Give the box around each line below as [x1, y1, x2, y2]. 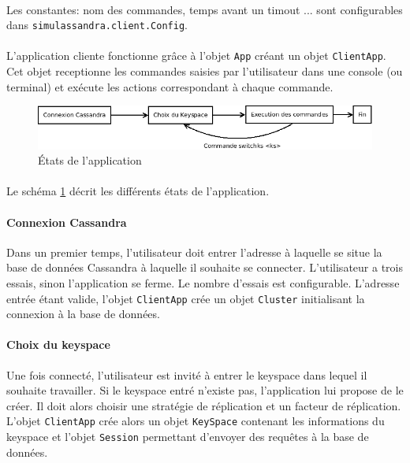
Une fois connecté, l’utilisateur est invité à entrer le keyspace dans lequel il [6, 366, 367, 383]
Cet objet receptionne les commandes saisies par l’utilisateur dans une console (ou [6, 63, 403, 80]
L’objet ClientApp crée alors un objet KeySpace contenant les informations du [6, 413, 385, 429]
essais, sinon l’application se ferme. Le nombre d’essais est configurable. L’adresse [6, 274, 400, 291]
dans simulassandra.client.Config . [6, 17, 188, 33]
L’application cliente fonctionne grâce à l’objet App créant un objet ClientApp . [6, 47, 386, 64]
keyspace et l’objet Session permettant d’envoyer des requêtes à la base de [6, 428, 369, 444]
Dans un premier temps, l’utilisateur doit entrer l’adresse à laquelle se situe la [6, 243, 382, 260]
